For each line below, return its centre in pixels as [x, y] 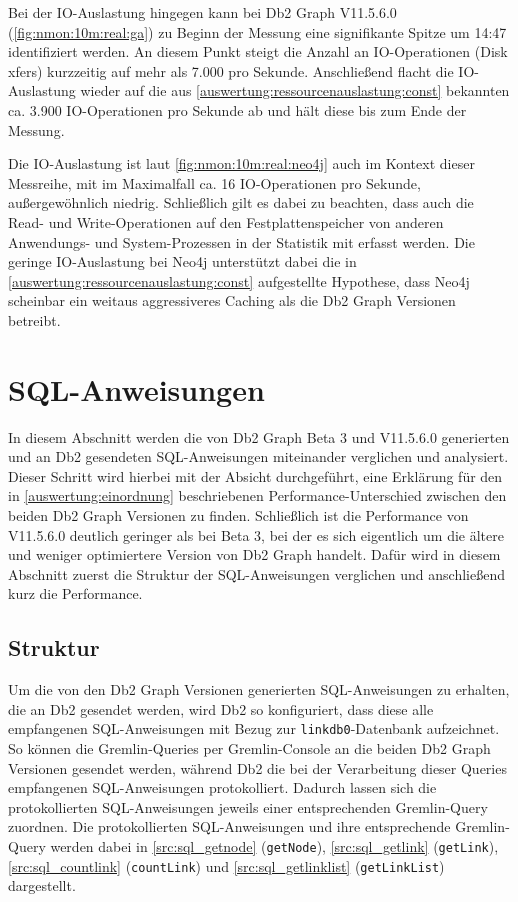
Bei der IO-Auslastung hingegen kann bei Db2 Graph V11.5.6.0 [202, 12]
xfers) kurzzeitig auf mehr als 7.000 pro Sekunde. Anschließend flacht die [231, 70]
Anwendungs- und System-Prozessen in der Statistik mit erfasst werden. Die [241, 241]
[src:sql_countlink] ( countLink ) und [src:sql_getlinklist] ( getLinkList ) [226, 865]
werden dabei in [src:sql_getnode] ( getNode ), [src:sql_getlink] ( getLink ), [274, 845]
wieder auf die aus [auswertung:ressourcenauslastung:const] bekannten [295, 90]
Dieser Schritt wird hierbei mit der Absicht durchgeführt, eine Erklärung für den [255, 475]
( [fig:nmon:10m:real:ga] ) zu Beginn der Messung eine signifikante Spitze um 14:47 [257, 31]
